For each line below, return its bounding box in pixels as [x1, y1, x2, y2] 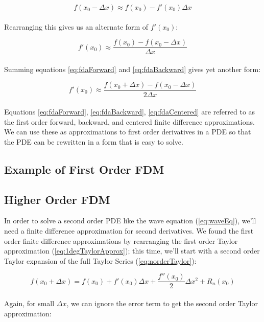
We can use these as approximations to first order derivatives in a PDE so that [4, 126, 251, 137]
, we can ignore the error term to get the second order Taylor [66, 298, 258, 309]
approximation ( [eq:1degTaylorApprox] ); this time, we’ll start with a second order [4, 245, 260, 256]
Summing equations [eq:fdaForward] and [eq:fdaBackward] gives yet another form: [4, 63, 261, 74]
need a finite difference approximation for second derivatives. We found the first [4, 225, 254, 236]
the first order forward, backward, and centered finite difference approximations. [4, 116, 255, 127]
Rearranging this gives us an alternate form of [4, 21, 149, 32]
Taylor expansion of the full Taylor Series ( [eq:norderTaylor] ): [4, 255, 197, 266]
